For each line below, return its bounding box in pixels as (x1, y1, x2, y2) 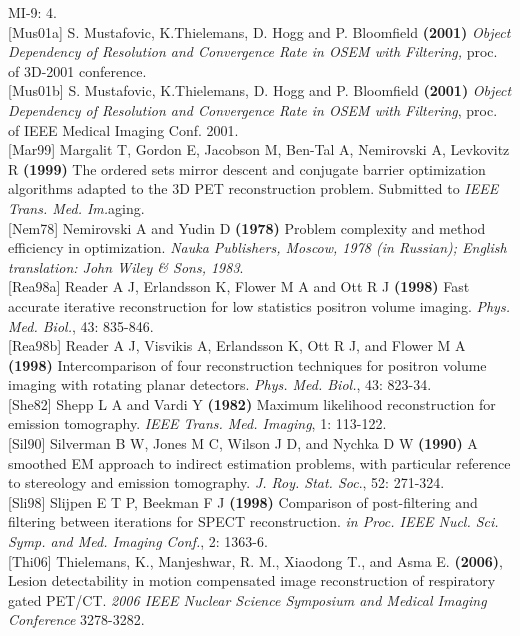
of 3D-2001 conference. (8, 60, 147, 81)
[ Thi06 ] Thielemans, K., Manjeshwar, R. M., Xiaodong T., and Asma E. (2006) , (8, 550, 504, 571)
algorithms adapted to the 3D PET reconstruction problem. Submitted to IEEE (8, 178, 499, 199)
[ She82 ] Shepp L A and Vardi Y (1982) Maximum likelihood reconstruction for (8, 393, 496, 414)
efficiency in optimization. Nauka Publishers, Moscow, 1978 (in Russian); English (8, 237, 507, 258)
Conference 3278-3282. (8, 609, 145, 630)
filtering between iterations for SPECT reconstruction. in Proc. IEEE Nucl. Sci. (8, 511, 499, 532)
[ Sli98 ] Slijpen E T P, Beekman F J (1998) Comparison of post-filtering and (8, 491, 478, 512)
